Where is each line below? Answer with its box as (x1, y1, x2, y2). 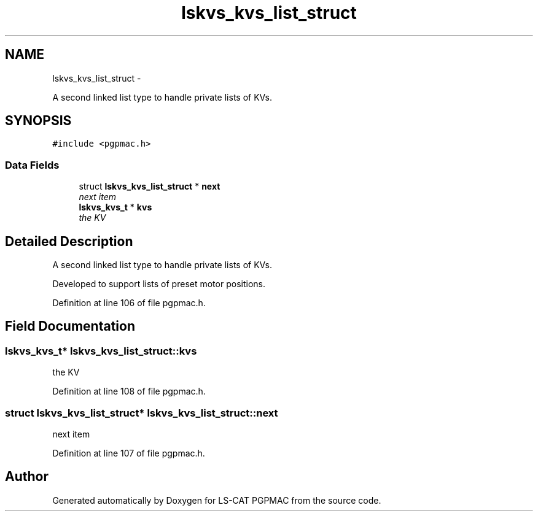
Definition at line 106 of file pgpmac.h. (52, 298, 206, 309)
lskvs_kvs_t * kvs (79, 202, 152, 213)
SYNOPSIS (5, 113, 72, 129)
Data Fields (5, 158, 60, 171)
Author (5, 469, 49, 485)
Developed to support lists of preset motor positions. (52, 279, 265, 290)
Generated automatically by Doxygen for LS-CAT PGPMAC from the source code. (52, 495, 381, 506)
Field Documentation (5, 318, 135, 334)
